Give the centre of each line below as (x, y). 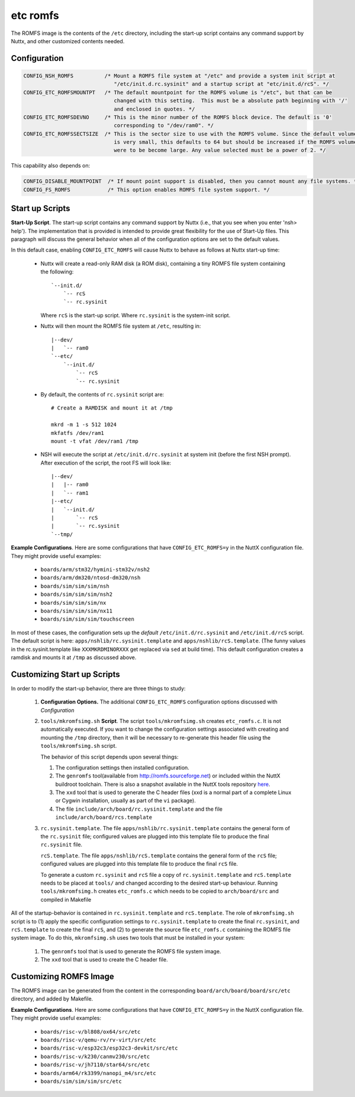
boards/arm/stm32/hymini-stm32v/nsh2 (95, 569)
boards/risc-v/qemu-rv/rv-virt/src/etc (98, 1040)
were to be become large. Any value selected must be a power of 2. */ (220, 150)
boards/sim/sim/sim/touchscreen (87, 619)
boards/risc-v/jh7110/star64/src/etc (95, 1065)
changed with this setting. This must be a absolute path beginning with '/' (231, 101)
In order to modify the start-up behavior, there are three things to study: (98, 688)
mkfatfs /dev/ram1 (78, 433)
